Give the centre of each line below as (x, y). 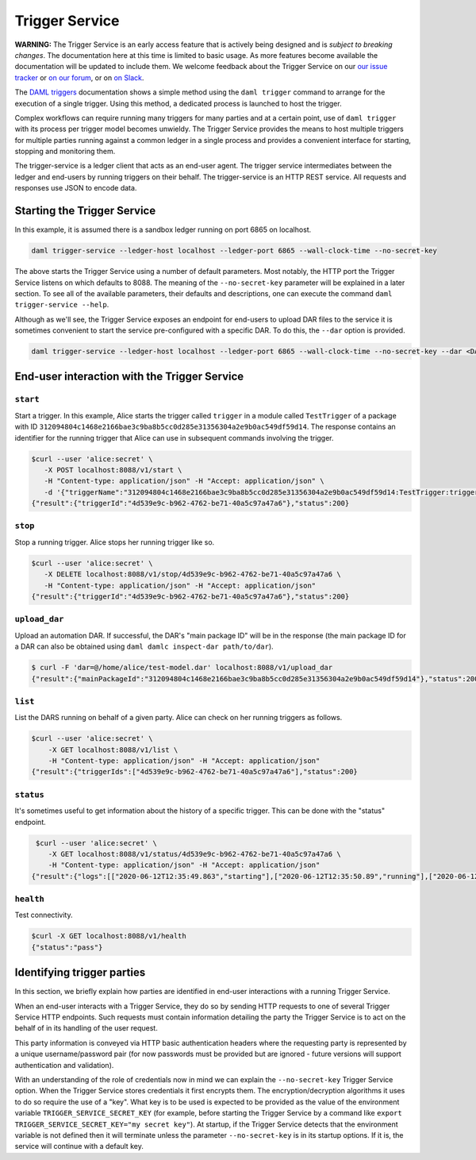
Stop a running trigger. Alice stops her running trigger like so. (115, 542)
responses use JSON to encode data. (76, 188)
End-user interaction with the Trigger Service (129, 377)
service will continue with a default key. (79, 1147)
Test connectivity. (44, 915)
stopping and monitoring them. (65, 152)
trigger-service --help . (62, 305)
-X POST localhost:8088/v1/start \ (113, 470)
